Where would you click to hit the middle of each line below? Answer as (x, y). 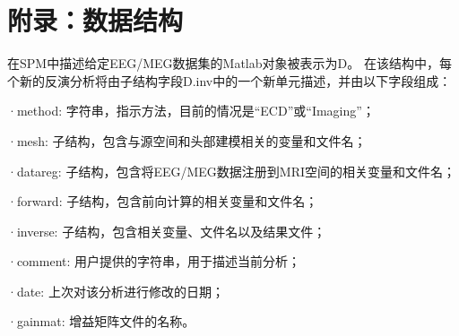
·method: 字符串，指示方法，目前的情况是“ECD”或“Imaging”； (191, 111)
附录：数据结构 (95, 20)
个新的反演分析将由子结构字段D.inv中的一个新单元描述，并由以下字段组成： (229, 80)
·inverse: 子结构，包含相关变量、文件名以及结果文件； (167, 231)
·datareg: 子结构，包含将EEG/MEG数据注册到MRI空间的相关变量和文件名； (231, 171)
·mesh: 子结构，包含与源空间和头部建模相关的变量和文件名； (187, 140)
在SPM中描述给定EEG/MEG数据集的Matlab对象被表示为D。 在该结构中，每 (229, 63)
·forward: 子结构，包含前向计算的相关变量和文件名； (163, 201)
